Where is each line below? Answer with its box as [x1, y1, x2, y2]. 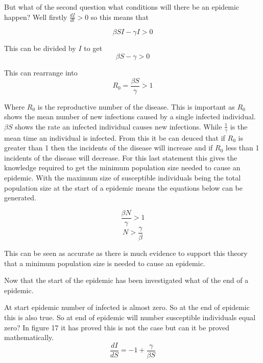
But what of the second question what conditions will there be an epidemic [4, 2, 240, 12]
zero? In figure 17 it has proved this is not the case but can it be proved [4, 322, 230, 332]
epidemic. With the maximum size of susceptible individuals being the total [4, 172, 241, 183]
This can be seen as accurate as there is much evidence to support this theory [4, 247, 248, 258]
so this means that [90, 11, 149, 22]
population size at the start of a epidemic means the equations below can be [4, 182, 243, 193]
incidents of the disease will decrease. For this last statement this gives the [4, 152, 237, 163]
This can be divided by [4, 43, 76, 54]
